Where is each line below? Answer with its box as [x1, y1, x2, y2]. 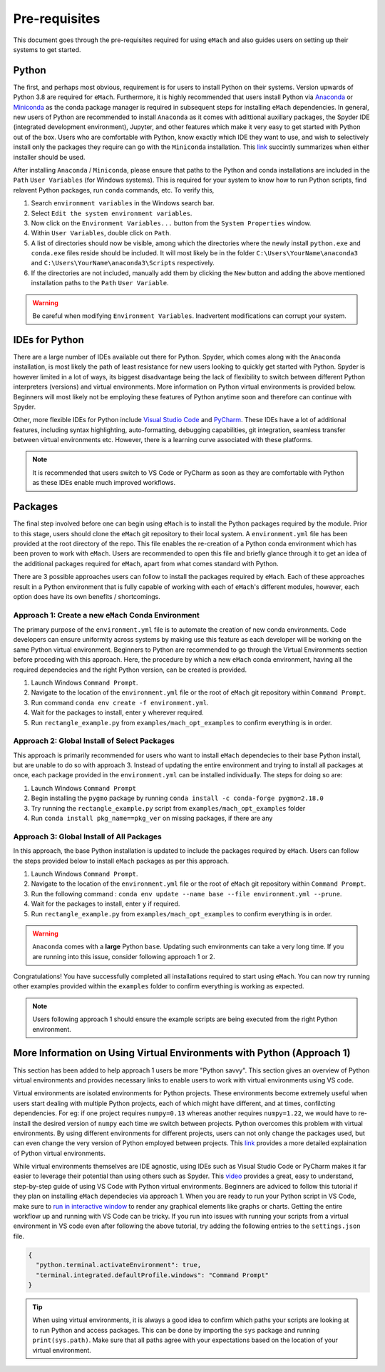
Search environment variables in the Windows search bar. [31, 199, 215, 208]
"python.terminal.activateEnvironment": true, [36, 1261, 202, 1269]
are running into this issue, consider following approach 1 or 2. [32, 952, 215, 961]
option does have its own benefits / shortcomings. [13, 592, 160, 600]
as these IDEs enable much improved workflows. [32, 478, 176, 487]
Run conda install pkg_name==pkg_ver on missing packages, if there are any [31, 814, 273, 823]
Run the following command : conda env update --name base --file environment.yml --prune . [31, 889, 342, 898]
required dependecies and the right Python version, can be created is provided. [13, 665, 247, 674]
